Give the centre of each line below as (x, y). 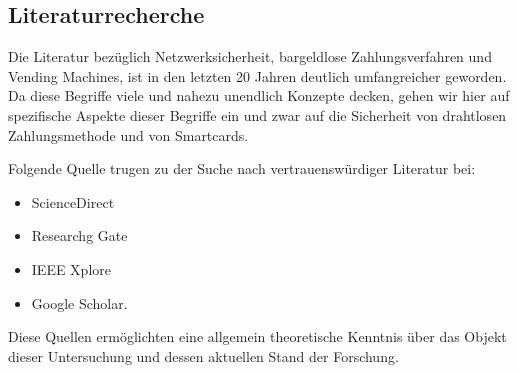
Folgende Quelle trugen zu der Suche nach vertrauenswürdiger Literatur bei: (242, 168)
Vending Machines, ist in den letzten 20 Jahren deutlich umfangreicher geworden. (257, 75)
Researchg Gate (79, 235)
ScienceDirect (73, 201)
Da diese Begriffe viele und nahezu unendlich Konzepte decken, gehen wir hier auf (259, 95)
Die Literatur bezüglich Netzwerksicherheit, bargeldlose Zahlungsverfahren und (250, 56)
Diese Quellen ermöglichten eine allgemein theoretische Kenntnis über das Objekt (257, 336)
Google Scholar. (79, 302)
